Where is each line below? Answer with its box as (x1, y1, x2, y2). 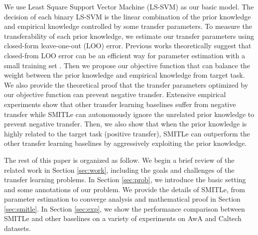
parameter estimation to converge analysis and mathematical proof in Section (4, 194, 241, 204)
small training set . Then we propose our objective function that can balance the (4, 60, 250, 70)
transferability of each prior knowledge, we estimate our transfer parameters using (4, 30, 255, 41)
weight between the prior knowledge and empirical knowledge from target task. (4, 70, 245, 80)
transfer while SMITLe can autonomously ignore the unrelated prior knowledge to (4, 109, 255, 119)
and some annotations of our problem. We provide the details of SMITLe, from (4, 184, 245, 194)
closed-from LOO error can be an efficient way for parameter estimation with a (4, 50, 245, 60)
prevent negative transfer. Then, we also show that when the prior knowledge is (4, 118, 247, 129)
